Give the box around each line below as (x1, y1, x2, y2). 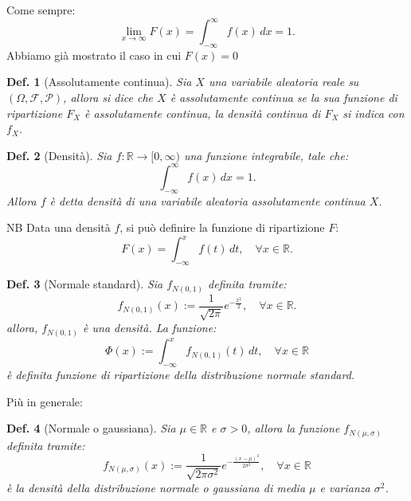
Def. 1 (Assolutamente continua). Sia (6, 73, 192, 90)
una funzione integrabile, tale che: (183, 147, 349, 163)
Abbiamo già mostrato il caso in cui (6, 46, 182, 63)
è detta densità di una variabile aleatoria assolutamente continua (49, 192, 366, 209)
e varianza (319, 479, 370, 495)
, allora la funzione (247, 420, 340, 436)
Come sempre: (6, 2, 76, 18)
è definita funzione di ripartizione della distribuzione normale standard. (6, 366, 355, 383)
